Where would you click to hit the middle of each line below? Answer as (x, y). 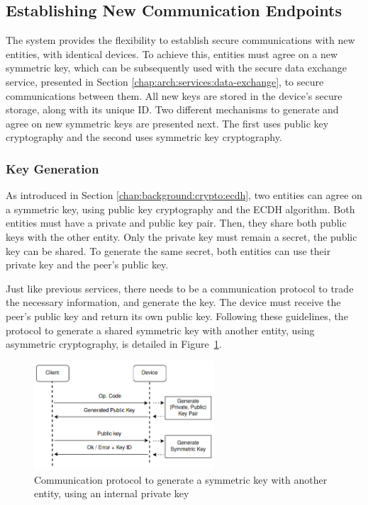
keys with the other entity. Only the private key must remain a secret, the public (182, 236)
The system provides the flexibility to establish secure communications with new (180, 40)
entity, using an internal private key (112, 493)
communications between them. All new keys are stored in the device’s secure (174, 95)
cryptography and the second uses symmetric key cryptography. (144, 137)
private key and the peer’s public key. (87, 265)
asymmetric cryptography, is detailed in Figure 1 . (114, 344)
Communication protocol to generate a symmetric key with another (181, 479)
